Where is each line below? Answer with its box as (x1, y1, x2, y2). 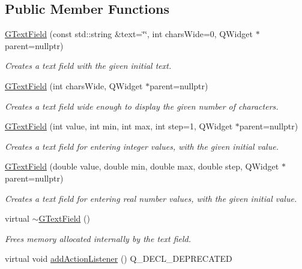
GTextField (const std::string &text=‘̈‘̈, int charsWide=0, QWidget (5, 28, 253, 40)
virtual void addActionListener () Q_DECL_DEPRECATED (5, 252, 232, 265)
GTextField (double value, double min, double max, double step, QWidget (5, 160, 279, 173)
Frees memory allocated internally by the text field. (5, 232, 191, 244)
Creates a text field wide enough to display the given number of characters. (5, 99, 279, 112)
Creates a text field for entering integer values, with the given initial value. (5, 140, 279, 152)
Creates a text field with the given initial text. (5, 59, 172, 72)
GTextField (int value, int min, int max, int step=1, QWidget (5, 120, 233, 132)
